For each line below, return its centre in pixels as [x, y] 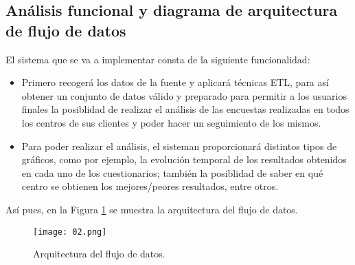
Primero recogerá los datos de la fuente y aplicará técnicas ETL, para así [175, 82]
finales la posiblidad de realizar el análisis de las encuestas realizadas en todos [185, 109]
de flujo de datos [66, 30]
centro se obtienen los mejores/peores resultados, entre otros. [150, 186]
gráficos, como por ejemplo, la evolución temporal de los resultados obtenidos [184, 159]
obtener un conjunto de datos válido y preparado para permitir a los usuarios [184, 95]
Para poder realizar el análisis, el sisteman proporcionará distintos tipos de [179, 146]
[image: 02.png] [70, 232]
